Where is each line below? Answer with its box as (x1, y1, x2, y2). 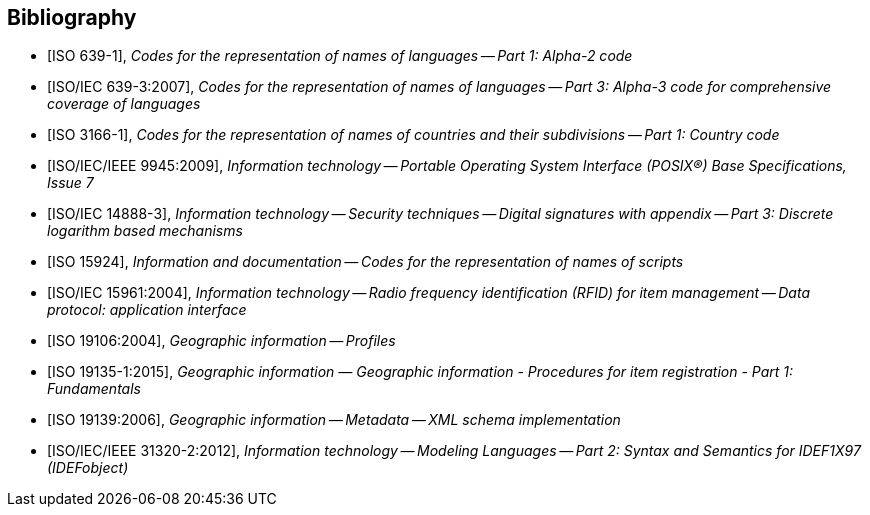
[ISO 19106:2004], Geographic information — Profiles (47, 332, 396, 350)
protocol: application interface (47, 301, 247, 319)
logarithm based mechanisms (47, 222, 243, 240)
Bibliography (7, 5, 137, 30)
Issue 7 (47, 174, 94, 192)
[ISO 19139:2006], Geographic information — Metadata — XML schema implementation (47, 411, 621, 429)
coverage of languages (47, 95, 201, 113)
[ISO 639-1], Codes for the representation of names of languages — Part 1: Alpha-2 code (47, 47, 633, 65)
